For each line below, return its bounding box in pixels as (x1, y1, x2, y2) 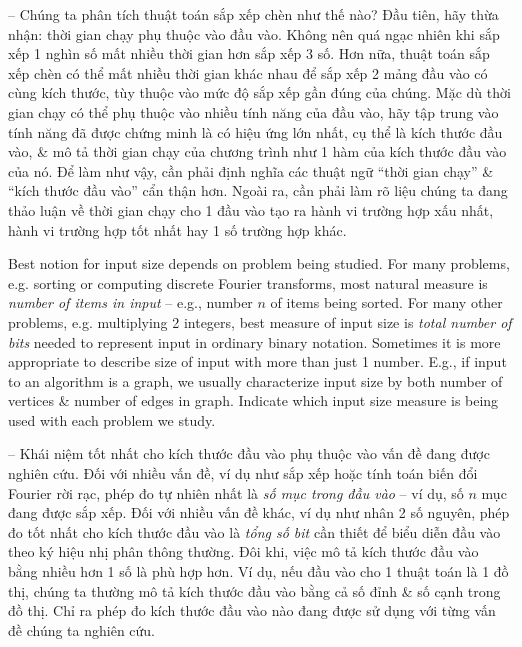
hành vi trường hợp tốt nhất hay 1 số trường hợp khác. (8, 219, 347, 240)
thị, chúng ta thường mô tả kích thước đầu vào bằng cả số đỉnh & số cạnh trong (8, 580, 501, 601)
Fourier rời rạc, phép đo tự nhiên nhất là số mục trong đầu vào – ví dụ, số (8, 482, 464, 503)
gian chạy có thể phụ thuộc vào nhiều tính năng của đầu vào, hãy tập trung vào (8, 101, 499, 122)
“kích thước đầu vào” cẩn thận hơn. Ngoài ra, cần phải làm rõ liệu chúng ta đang (8, 180, 508, 201)
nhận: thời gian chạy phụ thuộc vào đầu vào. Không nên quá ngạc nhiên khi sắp (8, 23, 500, 44)
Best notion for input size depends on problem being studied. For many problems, (8, 253, 510, 274)
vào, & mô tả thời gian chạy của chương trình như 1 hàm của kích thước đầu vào (8, 141, 507, 162)
